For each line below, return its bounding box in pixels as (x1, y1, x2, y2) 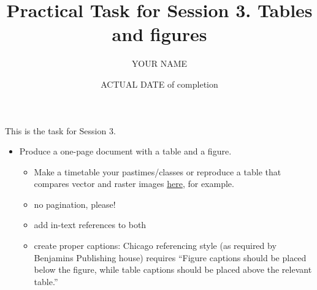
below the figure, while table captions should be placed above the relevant (34, 263, 312, 276)
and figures (112, 21, 207, 47)
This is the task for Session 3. (5, 124, 116, 137)
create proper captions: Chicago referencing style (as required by (34, 239, 277, 252)
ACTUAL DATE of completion (101, 77, 218, 90)
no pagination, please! (34, 197, 116, 210)
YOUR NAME (131, 57, 188, 70)
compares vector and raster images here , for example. (34, 177, 234, 190)
